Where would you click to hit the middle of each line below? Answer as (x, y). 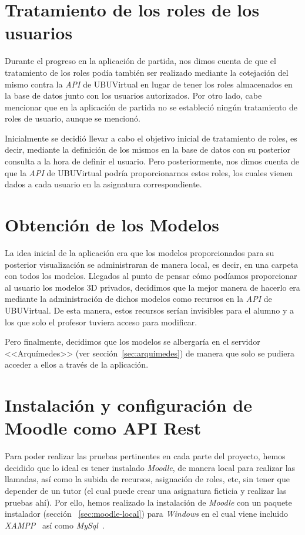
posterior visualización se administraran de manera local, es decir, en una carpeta (152, 264)
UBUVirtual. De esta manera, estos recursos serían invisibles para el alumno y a (149, 310)
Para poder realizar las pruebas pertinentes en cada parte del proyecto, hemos (145, 456)
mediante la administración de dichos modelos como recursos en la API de (138, 299)
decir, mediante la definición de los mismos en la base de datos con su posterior (148, 149)
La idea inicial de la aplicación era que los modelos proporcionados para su (140, 252)
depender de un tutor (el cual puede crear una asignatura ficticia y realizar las (146, 490)
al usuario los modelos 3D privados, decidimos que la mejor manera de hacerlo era (152, 287)
